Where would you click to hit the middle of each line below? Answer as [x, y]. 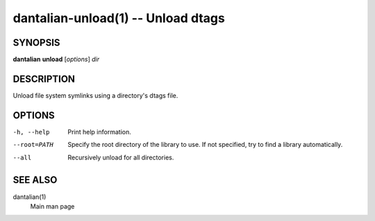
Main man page [52, 206]
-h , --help [31, 132]
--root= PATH [33, 145]
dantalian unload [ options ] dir [56, 60]
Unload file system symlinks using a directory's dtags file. [95, 95]
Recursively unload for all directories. [121, 157]
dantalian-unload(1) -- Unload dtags [119, 18]
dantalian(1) [30, 197]
